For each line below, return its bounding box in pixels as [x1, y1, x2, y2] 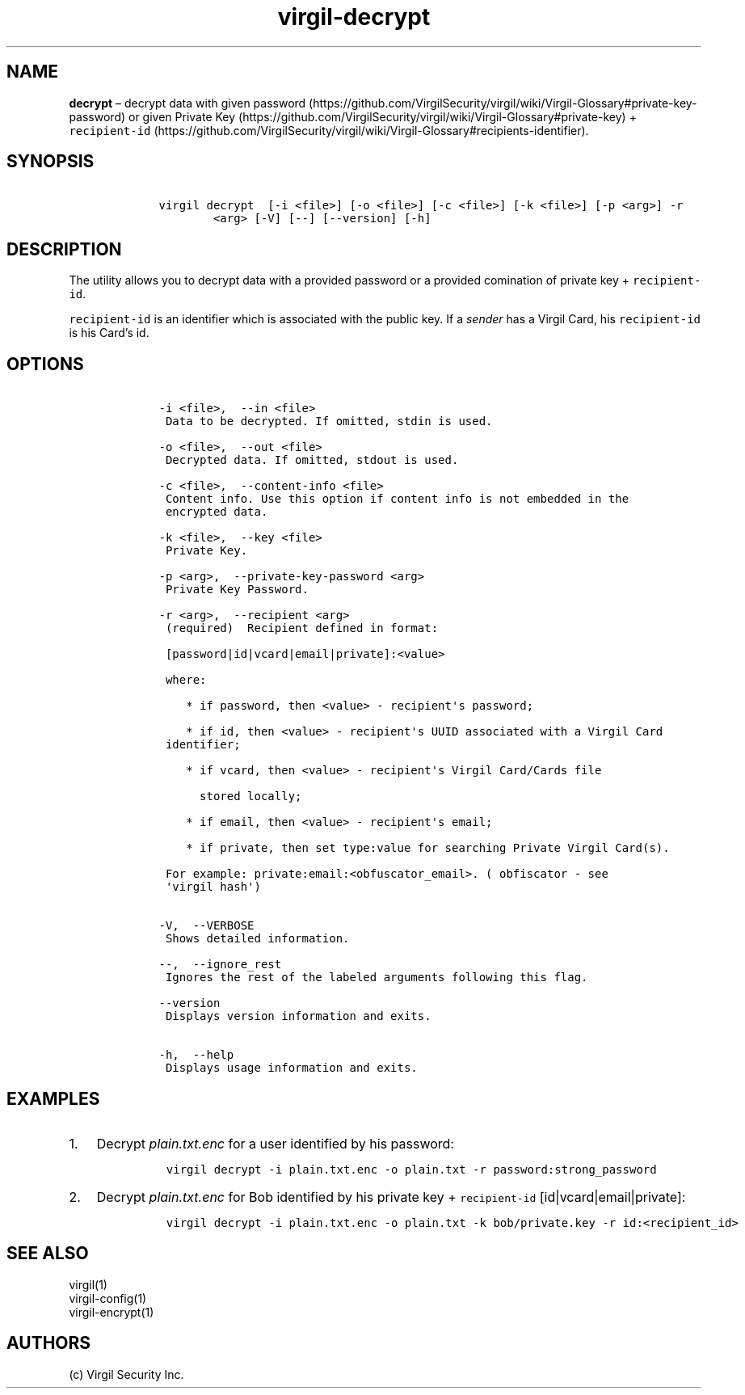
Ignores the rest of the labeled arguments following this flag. [165, 971, 588, 984]
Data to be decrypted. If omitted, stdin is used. [165, 415, 493, 428]
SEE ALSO [6, 1243, 89, 1264]
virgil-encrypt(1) [69, 1304, 154, 1319]
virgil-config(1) [69, 1291, 147, 1305]
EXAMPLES [6, 1088, 100, 1109]
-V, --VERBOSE [158, 919, 255, 933]
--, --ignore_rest [158, 958, 282, 971]
